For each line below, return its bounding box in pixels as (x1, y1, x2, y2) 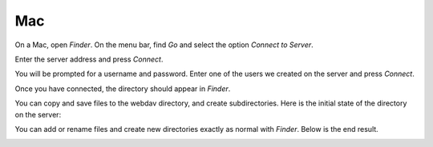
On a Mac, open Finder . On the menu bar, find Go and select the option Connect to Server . (14, 40, 314, 50)
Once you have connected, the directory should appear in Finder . (14, 84, 231, 93)
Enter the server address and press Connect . (14, 54, 164, 64)
